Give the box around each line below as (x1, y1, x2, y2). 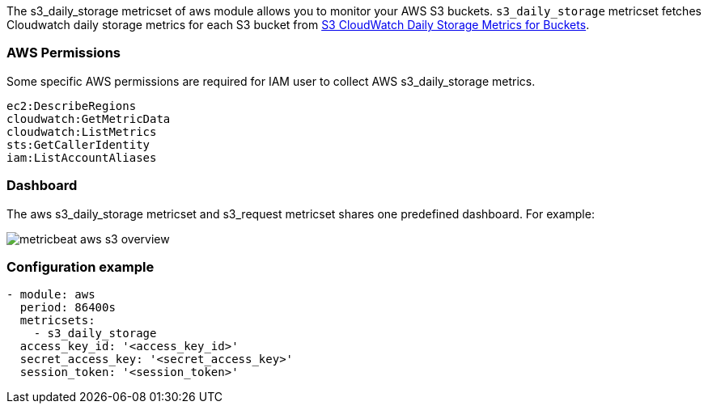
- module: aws (6, 288, 95, 302)
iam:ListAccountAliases (6, 150, 157, 164)
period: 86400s (19, 301, 116, 315)
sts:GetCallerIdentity (6, 137, 151, 151)
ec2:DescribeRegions (6, 99, 137, 112)
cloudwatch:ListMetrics (6, 125, 157, 138)
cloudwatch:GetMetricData (6, 112, 171, 125)
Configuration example (6, 258, 155, 275)
